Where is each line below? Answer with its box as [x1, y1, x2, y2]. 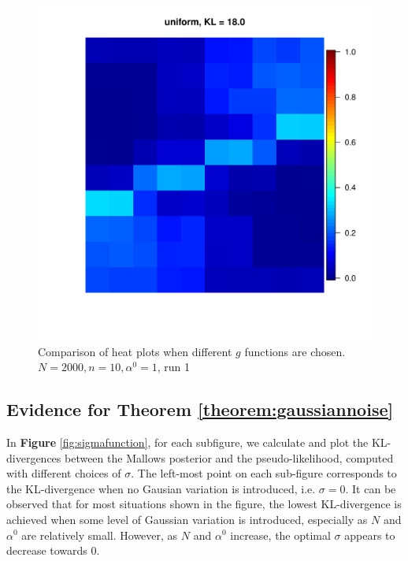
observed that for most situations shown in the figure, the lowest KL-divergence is [6, 496, 402, 512]
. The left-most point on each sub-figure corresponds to [131, 465, 397, 481]
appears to [344, 526, 395, 543]
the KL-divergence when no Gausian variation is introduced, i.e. [6, 480, 316, 496]
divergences [6, 449, 61, 466]
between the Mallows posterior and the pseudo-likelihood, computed [64, 449, 394, 466]
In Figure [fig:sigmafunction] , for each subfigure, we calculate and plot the [6, 433, 369, 450]
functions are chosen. [244, 343, 346, 359]
